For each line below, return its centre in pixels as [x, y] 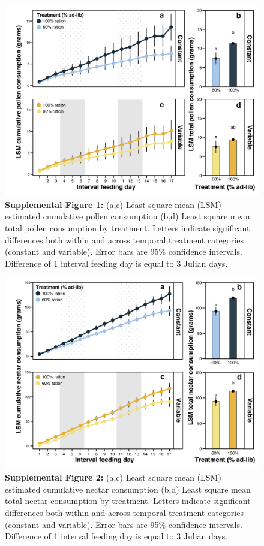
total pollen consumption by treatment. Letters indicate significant [127, 228]
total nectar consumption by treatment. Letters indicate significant [128, 501]
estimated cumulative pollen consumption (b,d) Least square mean [127, 216]
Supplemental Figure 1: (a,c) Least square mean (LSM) [113, 204]
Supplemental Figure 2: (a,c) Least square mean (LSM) [113, 477]
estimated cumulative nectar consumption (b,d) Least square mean [128, 489]
